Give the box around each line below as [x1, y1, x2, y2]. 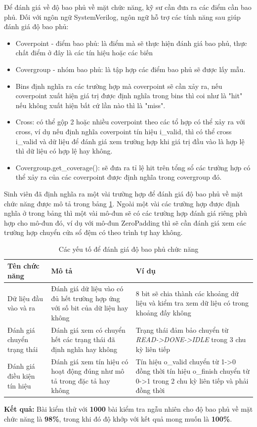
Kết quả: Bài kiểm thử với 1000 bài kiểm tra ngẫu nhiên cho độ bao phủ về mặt [4, 404, 253, 414]
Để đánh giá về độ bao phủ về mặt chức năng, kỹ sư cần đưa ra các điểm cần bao [4, 2, 252, 12]
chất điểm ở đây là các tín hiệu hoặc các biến [15, 47, 153, 58]
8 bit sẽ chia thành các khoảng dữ [135, 288, 239, 298]
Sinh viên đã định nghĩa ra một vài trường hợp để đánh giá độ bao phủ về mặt [4, 188, 243, 198]
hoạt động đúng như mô [51, 366, 125, 376]
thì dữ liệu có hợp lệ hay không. [15, 146, 113, 156]
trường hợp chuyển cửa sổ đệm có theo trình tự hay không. [4, 227, 183, 237]
